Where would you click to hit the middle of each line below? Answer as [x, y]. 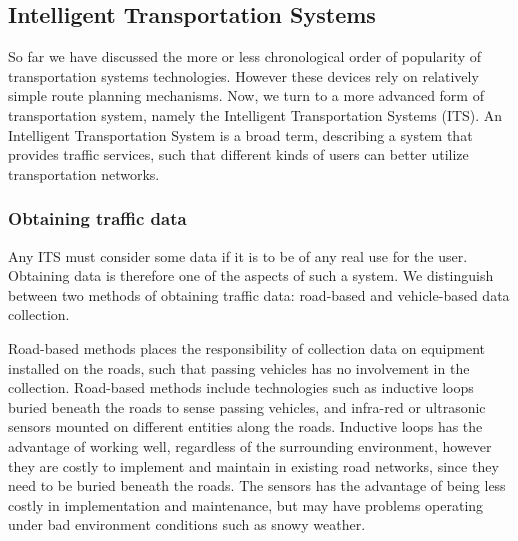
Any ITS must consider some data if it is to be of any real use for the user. [238, 255]
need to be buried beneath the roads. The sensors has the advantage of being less [257, 485]
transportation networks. [84, 173]
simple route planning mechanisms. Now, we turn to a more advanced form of [246, 95]
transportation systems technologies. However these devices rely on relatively [243, 75]
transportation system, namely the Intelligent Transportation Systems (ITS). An [255, 114]
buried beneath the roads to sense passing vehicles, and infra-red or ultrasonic [247, 406]
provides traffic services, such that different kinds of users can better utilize [238, 154]
